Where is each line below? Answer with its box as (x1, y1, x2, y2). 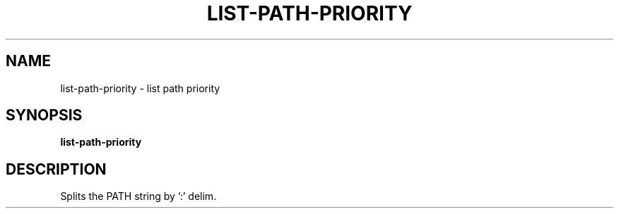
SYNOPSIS (6, 106, 83, 125)
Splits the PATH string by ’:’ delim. (60, 190, 217, 203)
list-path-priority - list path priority (60, 82, 220, 94)
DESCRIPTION (6, 160, 107, 178)
